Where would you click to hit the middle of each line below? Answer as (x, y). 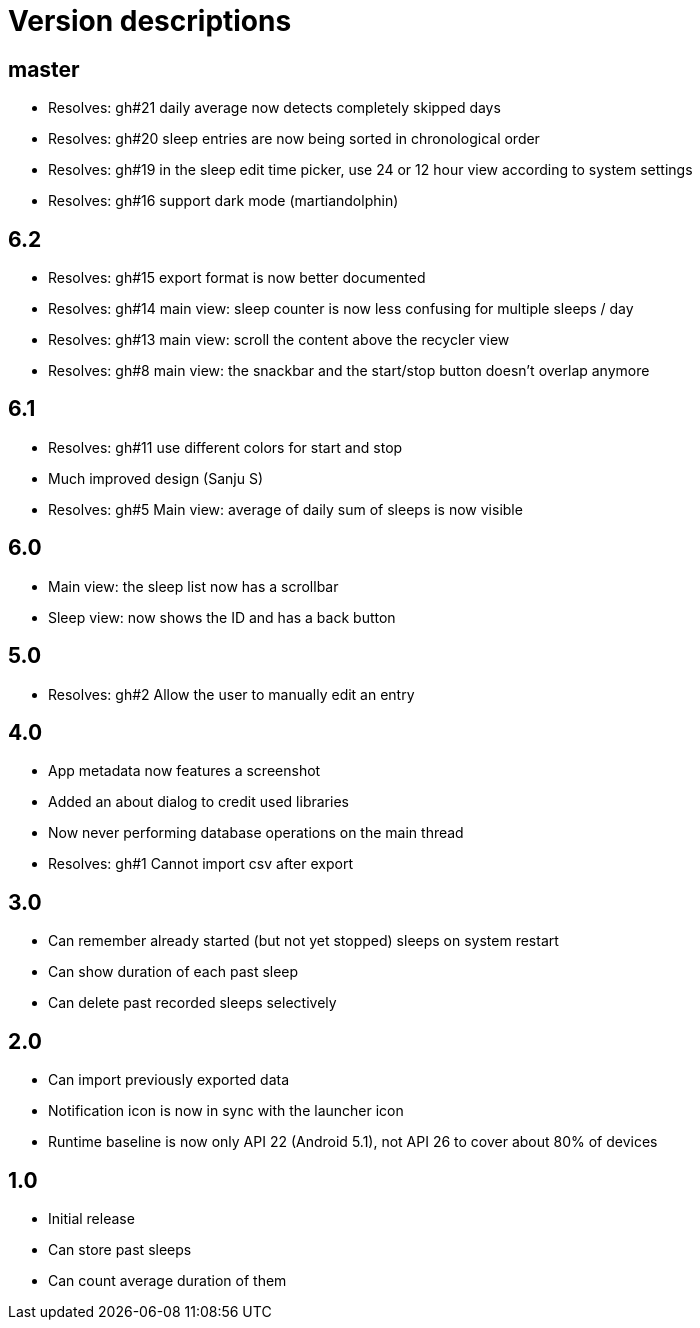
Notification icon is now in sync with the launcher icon (226, 1111)
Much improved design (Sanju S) (156, 478)
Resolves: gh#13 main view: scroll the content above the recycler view (279, 340)
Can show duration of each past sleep (173, 972)
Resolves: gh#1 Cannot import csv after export (200, 864)
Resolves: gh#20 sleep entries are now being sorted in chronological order (294, 139)
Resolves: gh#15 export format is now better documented (237, 278)
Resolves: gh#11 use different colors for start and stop (225, 447)
